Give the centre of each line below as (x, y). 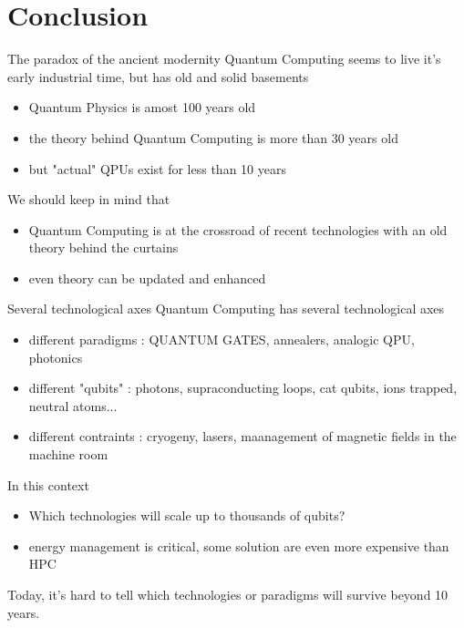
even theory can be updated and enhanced (147, 278)
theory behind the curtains (103, 247)
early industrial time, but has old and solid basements (158, 76)
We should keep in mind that (89, 199)
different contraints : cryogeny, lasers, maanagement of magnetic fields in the (242, 436)
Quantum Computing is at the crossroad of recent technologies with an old (238, 229)
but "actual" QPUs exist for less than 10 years (157, 168)
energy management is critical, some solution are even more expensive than (239, 546)
